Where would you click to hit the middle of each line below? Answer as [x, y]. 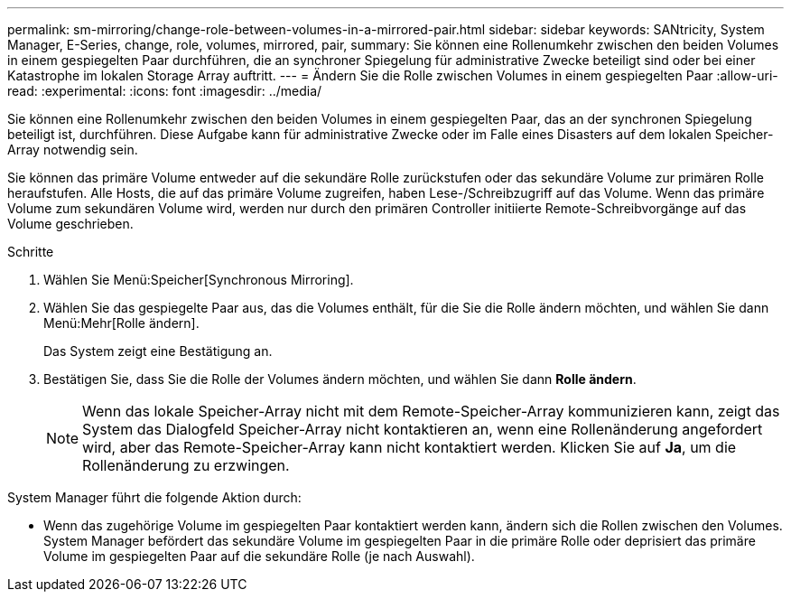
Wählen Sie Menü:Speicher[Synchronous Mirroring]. [199, 280]
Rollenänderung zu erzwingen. [186, 465]
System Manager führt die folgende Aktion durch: [154, 497]
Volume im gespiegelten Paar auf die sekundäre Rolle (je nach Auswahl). [259, 556]
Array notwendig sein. [73, 150]
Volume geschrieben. [70, 224]
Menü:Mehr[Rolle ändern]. [121, 323]
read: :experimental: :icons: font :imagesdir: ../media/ [165, 91]
